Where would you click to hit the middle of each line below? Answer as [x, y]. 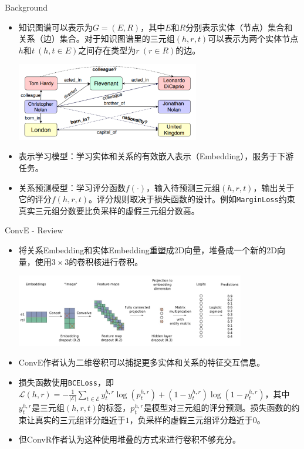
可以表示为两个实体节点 [253, 38]
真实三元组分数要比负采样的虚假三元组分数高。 [109, 210]
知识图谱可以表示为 [55, 27]
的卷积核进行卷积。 [106, 261]
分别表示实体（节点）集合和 [239, 27]
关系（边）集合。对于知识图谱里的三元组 [97, 38]
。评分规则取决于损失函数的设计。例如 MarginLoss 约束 [192, 199]
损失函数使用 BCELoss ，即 [66, 382]
